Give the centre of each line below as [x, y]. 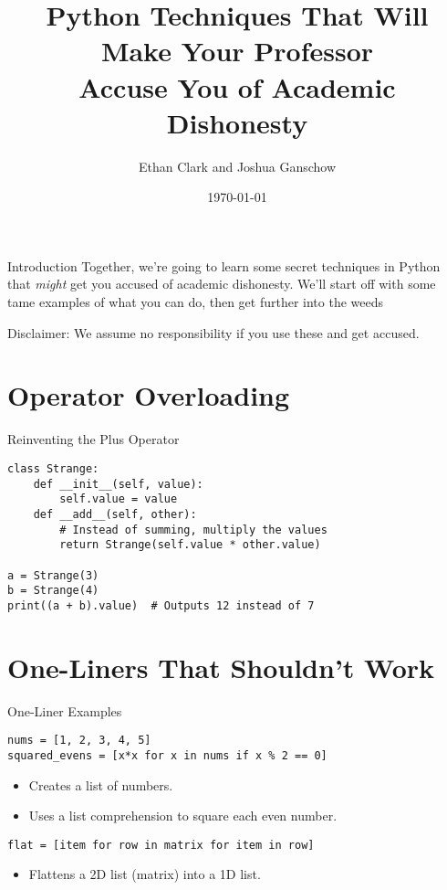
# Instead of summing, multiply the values [193, 530]
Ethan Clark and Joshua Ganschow [237, 166]
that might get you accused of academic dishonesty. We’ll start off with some [222, 284]
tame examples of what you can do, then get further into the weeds [196, 302]
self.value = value [119, 499]
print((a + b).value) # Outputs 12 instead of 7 [161, 605]
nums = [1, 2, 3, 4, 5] [79, 741]
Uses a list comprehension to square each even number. [183, 816]
